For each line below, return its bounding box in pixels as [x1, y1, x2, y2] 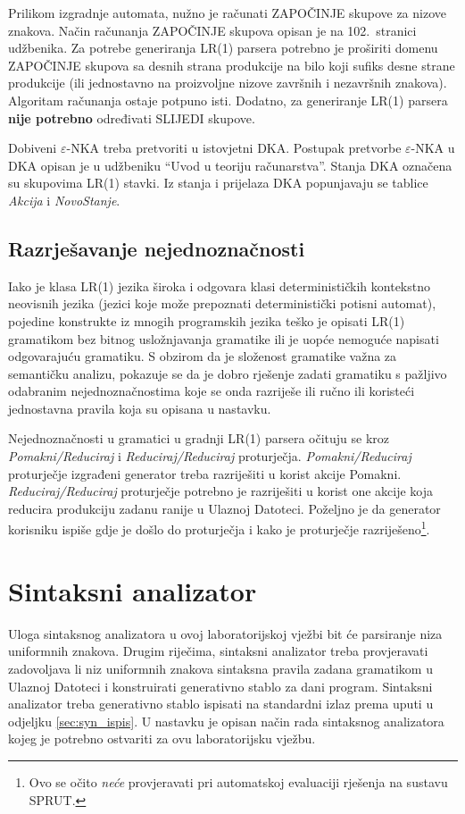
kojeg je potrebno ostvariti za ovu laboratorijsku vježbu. [8, 729, 316, 748]
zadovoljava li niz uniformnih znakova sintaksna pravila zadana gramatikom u [8, 659, 433, 678]
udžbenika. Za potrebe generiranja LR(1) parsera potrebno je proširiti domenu [8, 38, 438, 57]
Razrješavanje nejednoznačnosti [8, 234, 305, 262]
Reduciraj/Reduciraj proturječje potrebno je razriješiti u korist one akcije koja [8, 482, 433, 500]
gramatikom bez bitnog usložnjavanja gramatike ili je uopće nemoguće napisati [8, 329, 439, 348]
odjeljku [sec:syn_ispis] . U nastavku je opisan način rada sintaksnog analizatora [8, 711, 444, 730]
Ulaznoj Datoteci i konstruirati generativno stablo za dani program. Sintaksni [8, 676, 433, 695]
